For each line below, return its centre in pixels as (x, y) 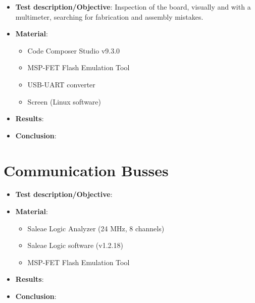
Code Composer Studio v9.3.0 (74, 50)
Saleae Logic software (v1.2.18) (75, 245)
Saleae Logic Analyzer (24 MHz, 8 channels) (96, 228)
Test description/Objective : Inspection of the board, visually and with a (133, 7)
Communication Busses (86, 170)
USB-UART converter (61, 84)
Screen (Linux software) (64, 101)
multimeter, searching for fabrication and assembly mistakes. (109, 16)
